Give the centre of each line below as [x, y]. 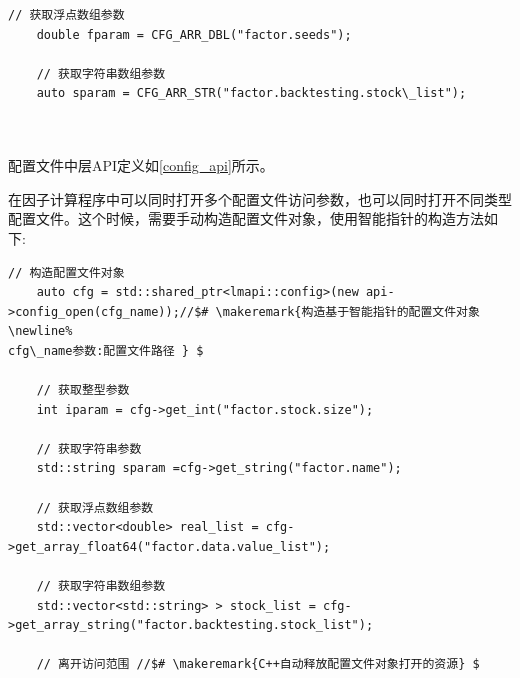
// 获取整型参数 [83, 390]
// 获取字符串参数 [89, 448]
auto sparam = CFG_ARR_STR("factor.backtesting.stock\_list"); [251, 93]
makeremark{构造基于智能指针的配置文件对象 [351, 311]
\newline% [40, 331]
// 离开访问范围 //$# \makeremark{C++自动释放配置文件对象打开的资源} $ [258, 664]
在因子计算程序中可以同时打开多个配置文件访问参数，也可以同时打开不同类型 [260, 198]
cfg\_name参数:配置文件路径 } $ [106, 350]
